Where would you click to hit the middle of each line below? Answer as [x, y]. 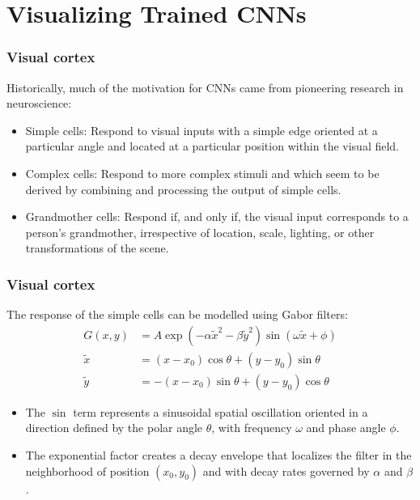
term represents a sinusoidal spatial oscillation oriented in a [221, 411]
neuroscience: [39, 103]
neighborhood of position [87, 470]
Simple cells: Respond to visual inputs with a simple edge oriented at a [202, 130]
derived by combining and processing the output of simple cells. [183, 189]
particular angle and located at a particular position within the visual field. [212, 146]
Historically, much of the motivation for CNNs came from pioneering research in [205, 87]
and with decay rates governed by [286, 470]
